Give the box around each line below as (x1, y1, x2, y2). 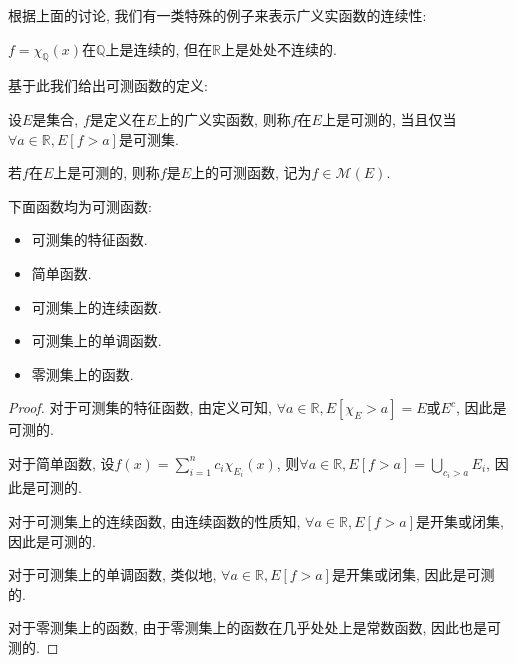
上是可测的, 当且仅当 (321, 108, 457, 129)
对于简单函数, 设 (8, 452, 115, 473)
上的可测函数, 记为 (191, 162, 312, 183)
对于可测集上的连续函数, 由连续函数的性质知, (8, 510, 301, 531)
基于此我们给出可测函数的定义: (8, 75, 208, 96)
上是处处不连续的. (220, 38, 337, 59)
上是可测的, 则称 (53, 162, 160, 183)
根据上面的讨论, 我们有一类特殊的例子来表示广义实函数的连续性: (8, 5, 427, 25)
